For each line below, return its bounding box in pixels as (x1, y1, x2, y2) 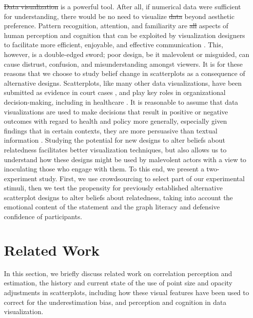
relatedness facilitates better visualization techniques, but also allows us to (4, 144, 227, 154)
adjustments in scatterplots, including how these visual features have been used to (4, 287, 249, 297)
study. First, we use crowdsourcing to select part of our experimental (39, 173, 245, 183)
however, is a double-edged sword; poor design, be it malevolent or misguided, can (4, 49, 250, 59)
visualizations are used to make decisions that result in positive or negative (4, 106, 228, 116)
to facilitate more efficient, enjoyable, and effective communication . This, (4, 39, 223, 50)
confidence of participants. (4, 211, 82, 222)
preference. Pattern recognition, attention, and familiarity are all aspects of (4, 20, 229, 31)
